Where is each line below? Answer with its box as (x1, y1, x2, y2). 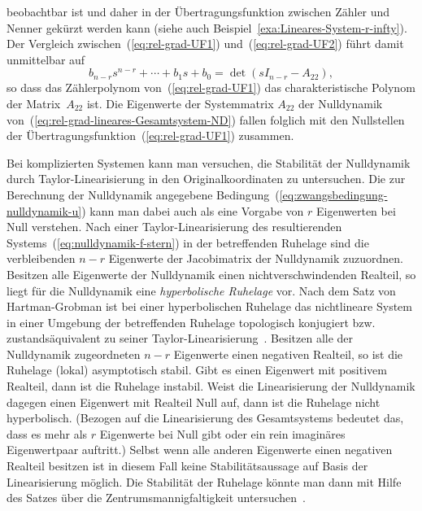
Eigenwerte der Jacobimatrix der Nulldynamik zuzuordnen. (108, 250, 403, 267)
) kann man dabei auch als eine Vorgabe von (81, 202, 304, 219)
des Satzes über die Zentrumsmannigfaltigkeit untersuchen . (7, 489, 306, 506)
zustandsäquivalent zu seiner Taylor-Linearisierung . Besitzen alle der (7, 330, 354, 347)
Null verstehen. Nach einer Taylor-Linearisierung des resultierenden (7, 218, 342, 235)
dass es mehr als (7, 425, 88, 442)
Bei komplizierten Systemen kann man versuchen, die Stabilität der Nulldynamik (7, 154, 411, 171)
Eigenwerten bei (316, 202, 396, 219)
